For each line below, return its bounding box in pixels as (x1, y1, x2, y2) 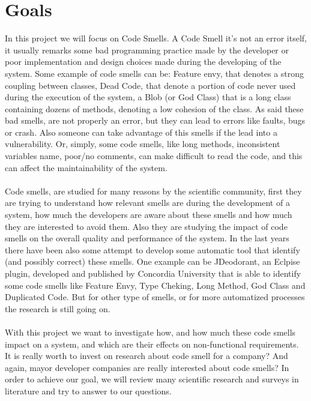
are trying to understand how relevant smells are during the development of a (5, 196, 290, 209)
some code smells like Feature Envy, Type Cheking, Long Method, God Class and (5, 279, 306, 291)
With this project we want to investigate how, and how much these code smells (5, 325, 296, 338)
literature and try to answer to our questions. (5, 384, 172, 397)
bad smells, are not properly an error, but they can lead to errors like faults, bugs (5, 114, 306, 127)
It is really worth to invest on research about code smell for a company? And (5, 349, 288, 362)
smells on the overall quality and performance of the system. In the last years (5, 232, 289, 244)
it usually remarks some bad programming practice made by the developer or (5, 43, 289, 56)
